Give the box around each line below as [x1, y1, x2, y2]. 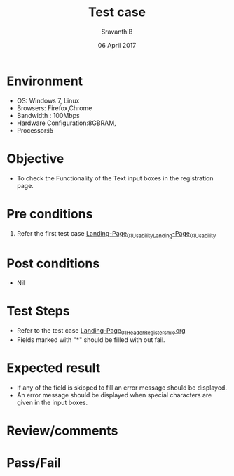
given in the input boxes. [16, 398, 88, 406]
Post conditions [6, 256, 100, 271]
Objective [6, 150, 64, 166]
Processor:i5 [16, 126, 54, 134]
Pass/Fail [6, 455, 61, 471]
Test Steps [6, 303, 71, 319]
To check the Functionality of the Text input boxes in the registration [16, 173, 214, 183]
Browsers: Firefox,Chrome [16, 103, 92, 112]
